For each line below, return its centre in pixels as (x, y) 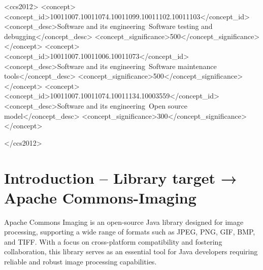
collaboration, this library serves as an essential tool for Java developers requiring (131, 251)
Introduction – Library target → (121, 177)
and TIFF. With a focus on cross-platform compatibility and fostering (113, 241)
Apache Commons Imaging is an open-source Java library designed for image (124, 222)
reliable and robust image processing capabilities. (80, 261)
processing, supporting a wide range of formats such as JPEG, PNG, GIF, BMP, (130, 232)
